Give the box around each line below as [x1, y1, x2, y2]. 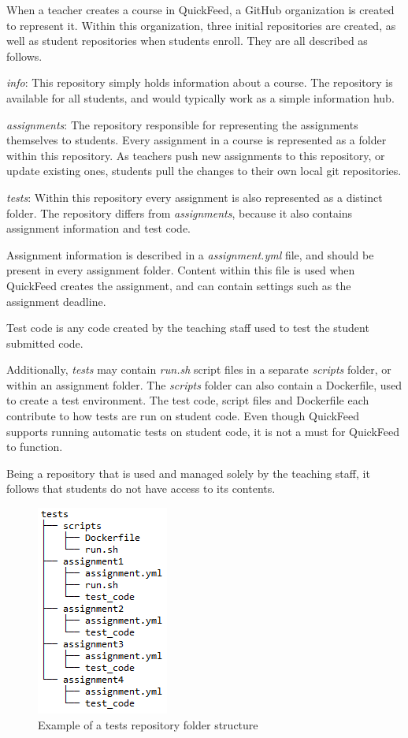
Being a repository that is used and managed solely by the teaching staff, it [6, 464, 370, 481]
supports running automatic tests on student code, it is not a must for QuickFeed [6, 423, 400, 439]
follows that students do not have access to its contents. [6, 480, 276, 497]
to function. [6, 438, 63, 455]
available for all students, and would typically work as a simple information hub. [6, 89, 395, 106]
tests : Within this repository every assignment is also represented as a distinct [6, 188, 383, 205]
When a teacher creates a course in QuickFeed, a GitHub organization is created [6, 2, 395, 17]
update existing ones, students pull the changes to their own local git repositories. [6, 162, 402, 179]
